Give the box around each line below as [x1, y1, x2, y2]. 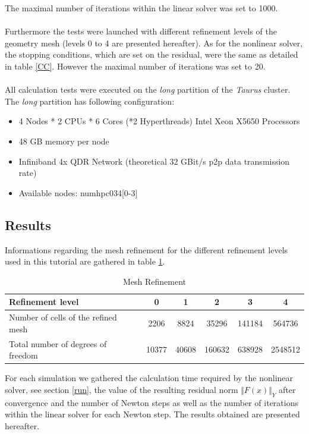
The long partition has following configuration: [5, 95, 175, 107]
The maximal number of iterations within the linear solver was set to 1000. [5, 2, 278, 14]
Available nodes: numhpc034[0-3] [18, 186, 138, 199]
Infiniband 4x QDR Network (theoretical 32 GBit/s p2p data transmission [18, 155, 290, 167]
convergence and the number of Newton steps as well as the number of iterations [5, 396, 298, 408]
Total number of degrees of [9, 337, 107, 350]
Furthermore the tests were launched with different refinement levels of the [5, 25, 277, 37]
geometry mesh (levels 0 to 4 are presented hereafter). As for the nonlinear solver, [5, 36, 303, 49]
